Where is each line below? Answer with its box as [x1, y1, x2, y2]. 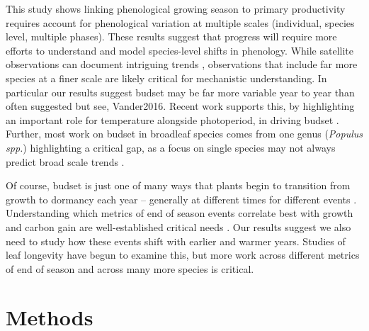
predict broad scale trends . [6, 154, 125, 169]
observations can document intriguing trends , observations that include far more [6, 57, 358, 72]
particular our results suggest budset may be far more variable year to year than [6, 84, 355, 99]
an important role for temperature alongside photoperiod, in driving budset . [6, 112, 339, 127]
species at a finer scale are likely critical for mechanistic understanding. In [6, 70, 327, 85]
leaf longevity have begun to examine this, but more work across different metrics [6, 247, 360, 262]
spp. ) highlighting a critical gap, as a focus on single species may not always [6, 140, 336, 155]
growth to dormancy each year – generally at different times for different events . [6, 191, 357, 206]
